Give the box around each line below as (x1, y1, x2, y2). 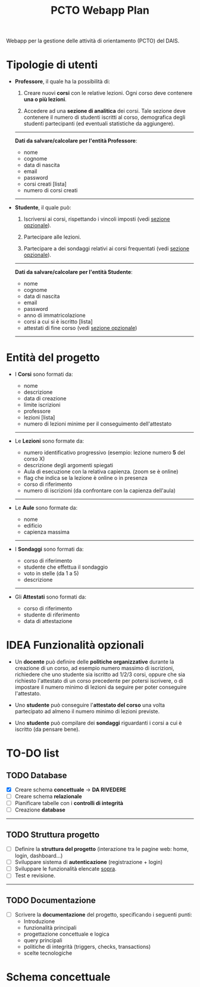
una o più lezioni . (23, 96, 67, 103)
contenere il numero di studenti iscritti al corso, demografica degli (23, 114, 186, 121)
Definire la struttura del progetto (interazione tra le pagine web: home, (14, 846, 189, 853)
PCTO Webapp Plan (50, 4, 150, 17)
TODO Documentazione (6, 895, 96, 905)
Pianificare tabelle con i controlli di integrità (14, 800, 124, 807)
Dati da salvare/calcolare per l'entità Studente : (14, 269, 133, 276)
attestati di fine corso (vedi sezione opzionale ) (23, 325, 137, 332)
